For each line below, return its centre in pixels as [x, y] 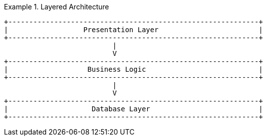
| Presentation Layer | [133, 30]
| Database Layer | [133, 109]
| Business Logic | [133, 69]
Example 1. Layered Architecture [56, 7]
